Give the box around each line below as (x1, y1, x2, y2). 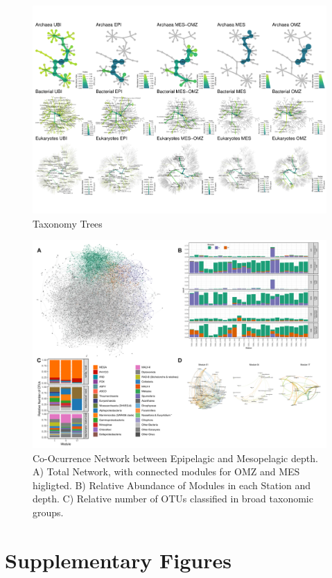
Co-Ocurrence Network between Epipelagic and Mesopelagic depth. (33, 450, 318, 465)
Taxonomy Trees (33, 216, 103, 230)
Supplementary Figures (5, 545, 231, 574)
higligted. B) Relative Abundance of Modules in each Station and (33, 477, 311, 492)
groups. (33, 505, 64, 519)
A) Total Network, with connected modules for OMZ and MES (33, 464, 300, 479)
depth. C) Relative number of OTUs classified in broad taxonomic (33, 491, 313, 506)
